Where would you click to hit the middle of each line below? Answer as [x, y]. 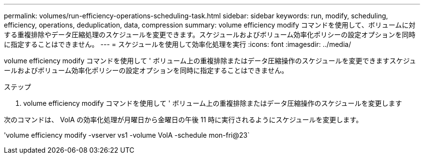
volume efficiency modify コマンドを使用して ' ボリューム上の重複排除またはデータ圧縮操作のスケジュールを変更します [213, 103]
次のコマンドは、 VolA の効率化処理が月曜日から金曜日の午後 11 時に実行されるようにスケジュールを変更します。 [183, 120]
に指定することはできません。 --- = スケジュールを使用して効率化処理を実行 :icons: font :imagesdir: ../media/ [178, 44]
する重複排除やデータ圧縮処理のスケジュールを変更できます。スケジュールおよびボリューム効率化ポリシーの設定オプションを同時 [210, 35]
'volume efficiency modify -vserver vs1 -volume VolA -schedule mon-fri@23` [127, 135]
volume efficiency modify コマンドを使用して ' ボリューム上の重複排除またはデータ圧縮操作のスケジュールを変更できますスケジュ [210, 61]
